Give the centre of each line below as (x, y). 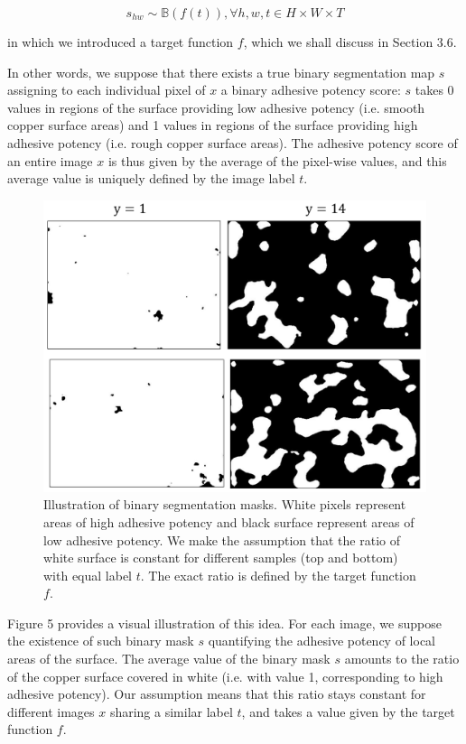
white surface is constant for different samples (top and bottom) (221, 558)
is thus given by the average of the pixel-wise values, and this (277, 160)
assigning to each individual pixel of (107, 90)
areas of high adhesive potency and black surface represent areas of (229, 521)
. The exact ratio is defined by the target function (278, 575)
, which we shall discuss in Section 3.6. (350, 42)
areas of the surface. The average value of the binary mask (169, 659)
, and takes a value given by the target (348, 711)
